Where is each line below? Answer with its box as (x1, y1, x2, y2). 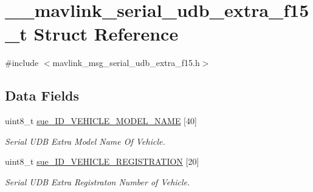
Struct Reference (33, 21, 179, 46)
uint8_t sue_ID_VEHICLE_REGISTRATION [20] (5, 155, 199, 168)
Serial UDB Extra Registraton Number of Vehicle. (5, 175, 190, 188)
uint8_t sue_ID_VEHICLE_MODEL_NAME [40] (5, 114, 197, 127)
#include (5, 56, 39, 69)
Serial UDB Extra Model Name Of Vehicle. (5, 134, 165, 147)
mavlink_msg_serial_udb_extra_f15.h (52, 56, 200, 69)
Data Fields (5, 86, 80, 105)
